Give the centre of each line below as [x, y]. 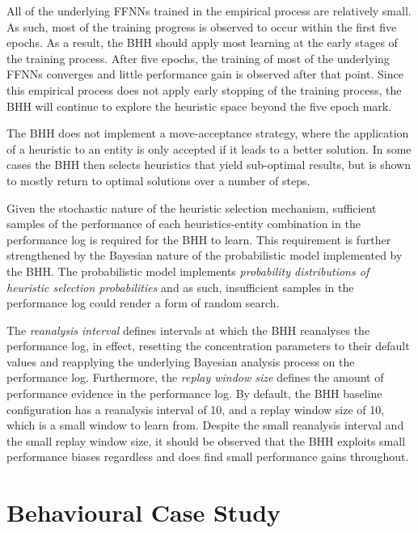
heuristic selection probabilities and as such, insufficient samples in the [180, 287]
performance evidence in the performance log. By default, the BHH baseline [194, 393]
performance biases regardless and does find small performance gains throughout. [208, 457]
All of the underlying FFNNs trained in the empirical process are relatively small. [209, 11]
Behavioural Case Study [144, 512]
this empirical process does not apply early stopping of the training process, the [204, 89]
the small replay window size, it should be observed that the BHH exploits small [206, 440]
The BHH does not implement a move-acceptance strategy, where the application [208, 133]
